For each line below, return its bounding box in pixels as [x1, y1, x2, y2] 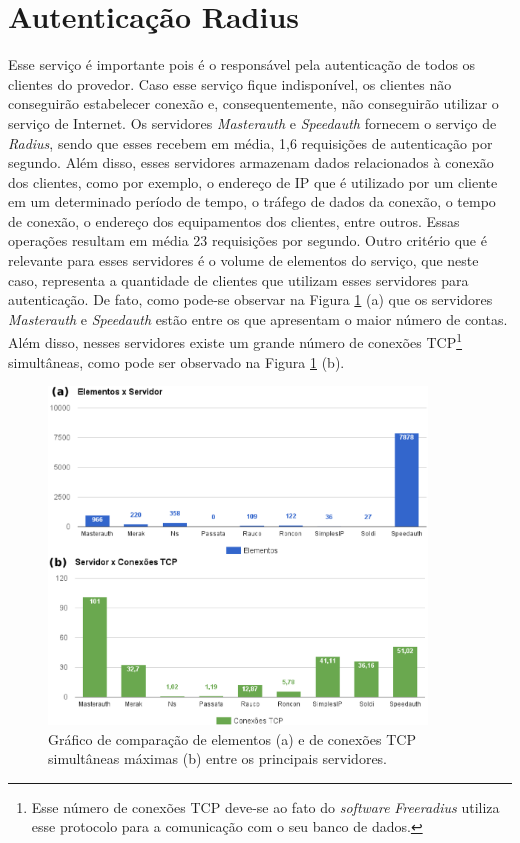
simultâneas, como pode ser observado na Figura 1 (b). [8, 351, 345, 372]
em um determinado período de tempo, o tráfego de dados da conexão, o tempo [8, 191, 496, 212]
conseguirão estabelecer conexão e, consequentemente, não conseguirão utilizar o [8, 93, 499, 114]
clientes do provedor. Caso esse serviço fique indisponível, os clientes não [8, 73, 452, 94]
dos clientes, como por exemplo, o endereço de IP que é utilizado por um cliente [8, 171, 498, 192]
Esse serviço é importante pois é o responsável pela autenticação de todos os [8, 54, 476, 75]
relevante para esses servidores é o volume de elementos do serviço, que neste [8, 250, 479, 271]
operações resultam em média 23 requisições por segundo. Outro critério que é [8, 230, 487, 251]
